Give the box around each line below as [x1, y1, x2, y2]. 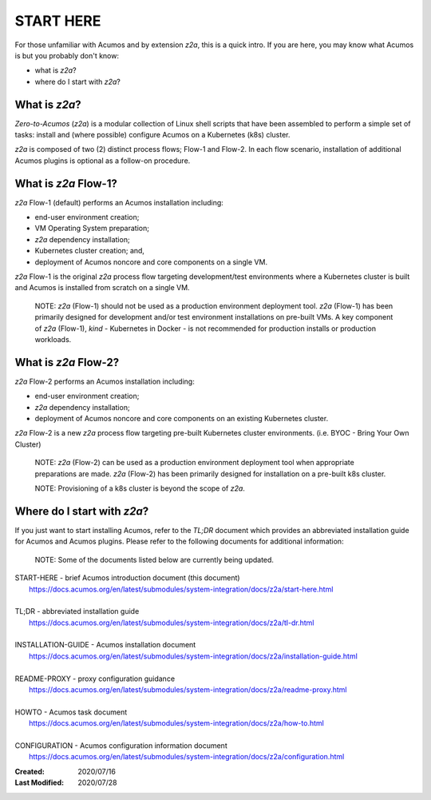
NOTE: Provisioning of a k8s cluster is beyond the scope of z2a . [34, 484, 245, 493]
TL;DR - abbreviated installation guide [14, 607, 140, 616]
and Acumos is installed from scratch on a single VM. [14, 283, 191, 293]
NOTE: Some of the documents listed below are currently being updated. [34, 555, 275, 564]
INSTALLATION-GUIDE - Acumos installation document [14, 640, 196, 650]
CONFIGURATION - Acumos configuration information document [14, 740, 227, 750]
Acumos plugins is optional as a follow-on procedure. [14, 156, 191, 165]
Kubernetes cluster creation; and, [34, 246, 145, 256]
